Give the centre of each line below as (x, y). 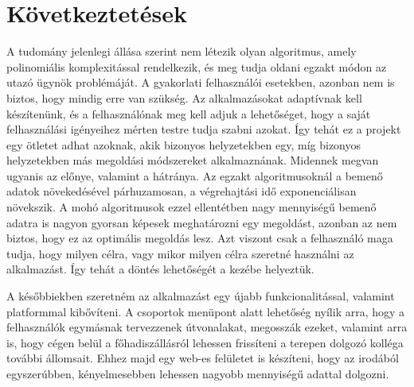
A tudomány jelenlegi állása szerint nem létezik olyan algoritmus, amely (182, 51)
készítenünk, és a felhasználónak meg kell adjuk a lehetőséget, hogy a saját (189, 113)
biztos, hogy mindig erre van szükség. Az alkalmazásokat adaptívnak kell (184, 97)
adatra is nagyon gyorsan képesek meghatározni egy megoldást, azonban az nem (202, 222)
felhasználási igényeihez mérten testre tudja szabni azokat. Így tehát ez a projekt (204, 129)
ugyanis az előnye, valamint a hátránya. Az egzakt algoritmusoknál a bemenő (195, 175)
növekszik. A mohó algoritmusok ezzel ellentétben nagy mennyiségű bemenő (191, 207)
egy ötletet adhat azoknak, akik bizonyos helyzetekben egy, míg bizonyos (184, 144)
